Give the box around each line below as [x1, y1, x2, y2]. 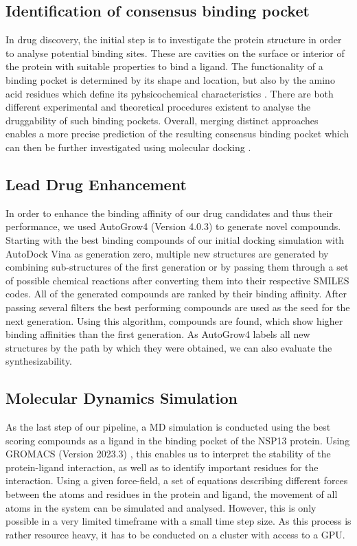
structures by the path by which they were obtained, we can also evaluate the [5, 340, 332, 354]
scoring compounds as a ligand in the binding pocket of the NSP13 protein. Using [5, 433, 350, 447]
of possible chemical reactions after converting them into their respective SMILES [5, 273, 349, 287]
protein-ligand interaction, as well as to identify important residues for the [5, 459, 319, 474]
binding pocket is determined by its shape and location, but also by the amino [5, 72, 335, 87]
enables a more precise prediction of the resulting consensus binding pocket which [5, 126, 349, 141]
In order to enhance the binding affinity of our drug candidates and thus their [5, 205, 333, 220]
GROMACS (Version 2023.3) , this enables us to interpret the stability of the [5, 446, 331, 461]
